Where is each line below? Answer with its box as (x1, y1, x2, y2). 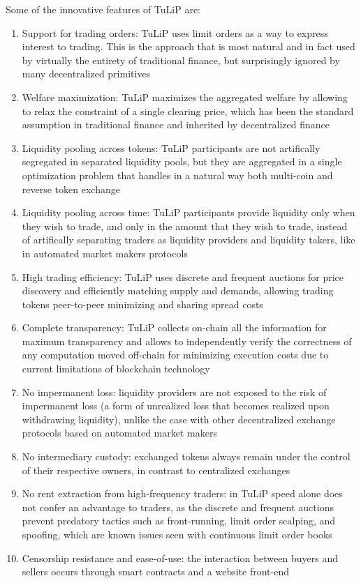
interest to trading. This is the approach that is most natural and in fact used (22, 39, 355, 54)
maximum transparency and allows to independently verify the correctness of (22, 333, 352, 348)
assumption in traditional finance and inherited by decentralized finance (22, 117, 330, 132)
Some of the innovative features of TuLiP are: (6, 2, 200, 16)
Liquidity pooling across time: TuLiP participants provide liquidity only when (22, 205, 355, 220)
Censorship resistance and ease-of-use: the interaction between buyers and (22, 550, 338, 565)
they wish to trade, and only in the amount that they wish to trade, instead (22, 218, 348, 233)
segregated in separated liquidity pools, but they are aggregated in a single (22, 154, 342, 169)
